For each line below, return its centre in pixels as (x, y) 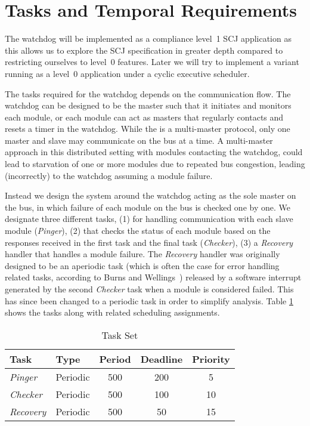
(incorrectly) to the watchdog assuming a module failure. (109, 175)
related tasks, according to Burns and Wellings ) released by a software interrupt (153, 277)
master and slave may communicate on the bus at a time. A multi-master (139, 140)
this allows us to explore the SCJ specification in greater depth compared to (144, 50)
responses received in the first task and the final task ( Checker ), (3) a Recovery (149, 242)
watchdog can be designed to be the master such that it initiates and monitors (148, 105)
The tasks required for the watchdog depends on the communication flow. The (148, 93)
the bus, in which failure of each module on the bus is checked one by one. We (148, 207)
